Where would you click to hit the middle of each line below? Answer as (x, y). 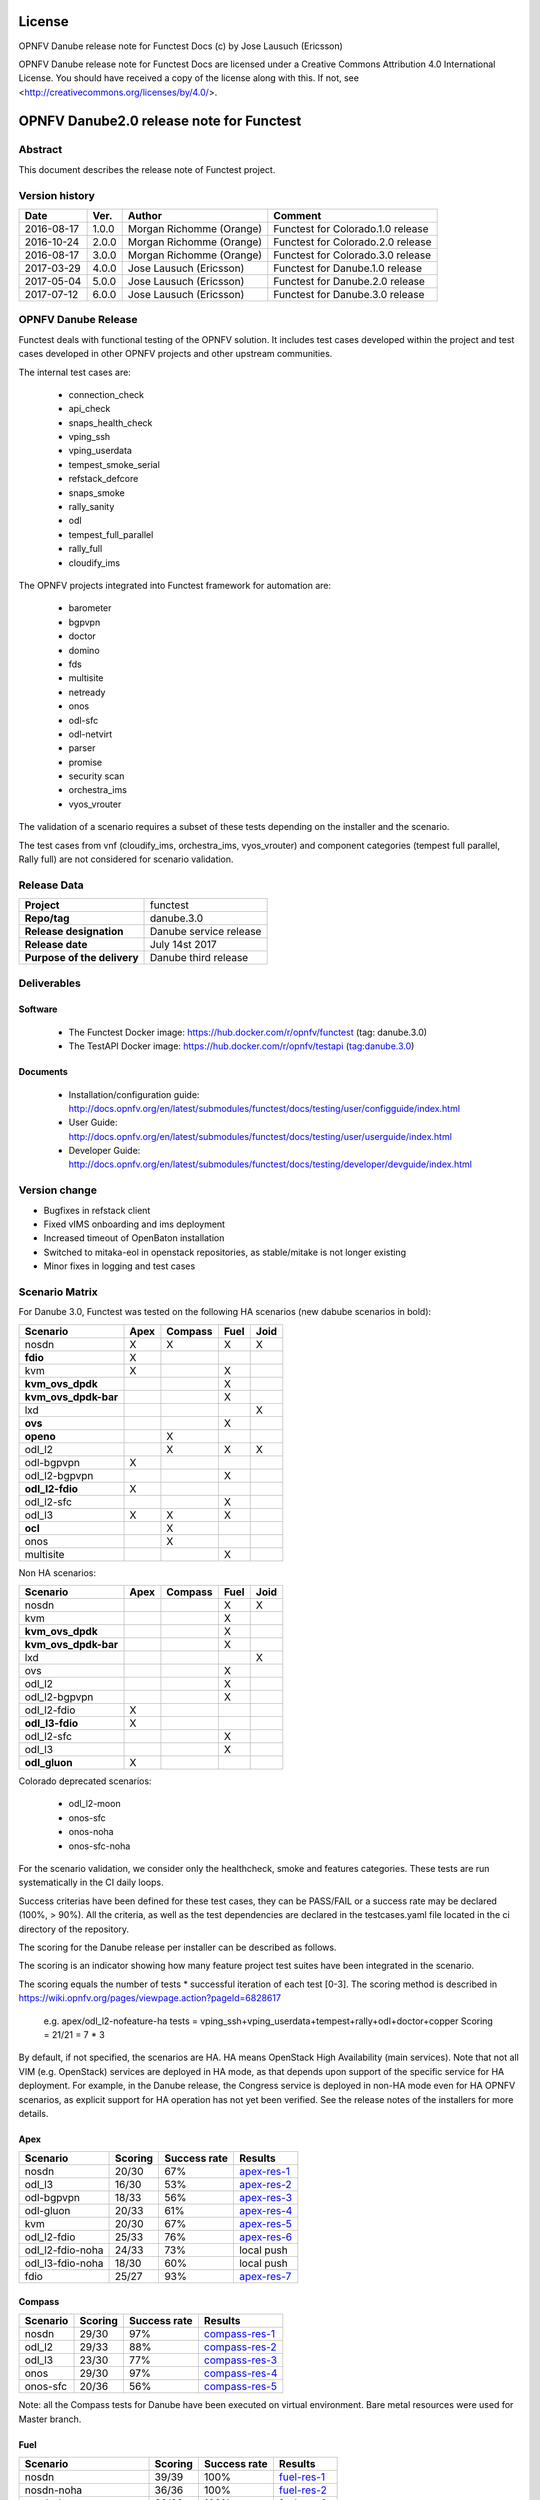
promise (85, 762)
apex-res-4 (265, 2211)
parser (82, 748)
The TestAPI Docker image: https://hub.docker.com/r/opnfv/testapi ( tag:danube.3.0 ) (241, 1046)
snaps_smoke (96, 492)
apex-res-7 (265, 2277)
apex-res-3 (265, 2198)
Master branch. (50, 2419)
